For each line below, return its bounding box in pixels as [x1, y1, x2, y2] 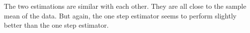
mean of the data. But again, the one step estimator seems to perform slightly [4, 10, 237, 20]
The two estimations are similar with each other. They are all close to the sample [4, 1, 247, 11]
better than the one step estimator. [4, 20, 109, 30]
